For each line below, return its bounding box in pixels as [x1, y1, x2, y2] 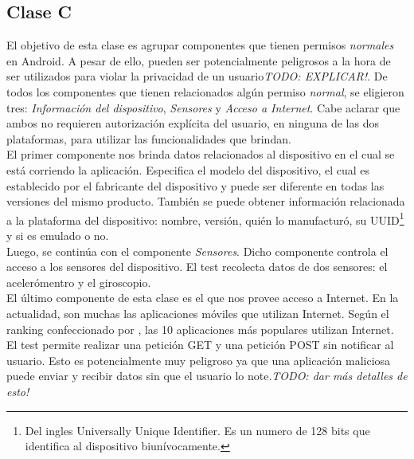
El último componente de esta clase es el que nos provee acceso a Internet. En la [6, 289, 399, 306]
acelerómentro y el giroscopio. [6, 273, 151, 290]
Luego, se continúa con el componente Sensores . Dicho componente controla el [6, 242, 389, 259]
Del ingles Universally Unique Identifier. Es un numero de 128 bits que [25, 422, 370, 438]
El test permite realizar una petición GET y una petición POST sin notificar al [6, 336, 394, 353]
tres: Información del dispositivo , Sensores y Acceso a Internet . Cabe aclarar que [6, 99, 400, 116]
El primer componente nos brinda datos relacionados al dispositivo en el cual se [6, 146, 395, 163]
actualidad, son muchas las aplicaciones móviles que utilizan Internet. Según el [6, 304, 389, 321]
